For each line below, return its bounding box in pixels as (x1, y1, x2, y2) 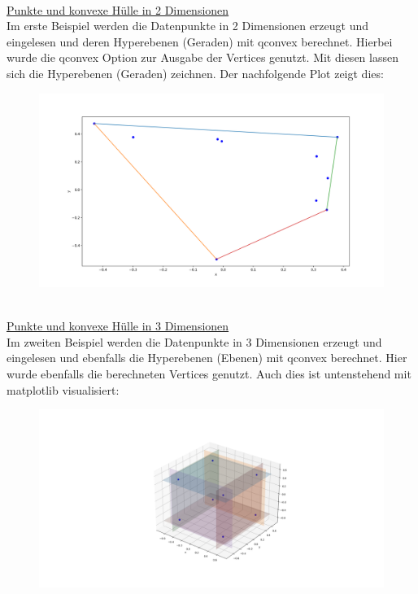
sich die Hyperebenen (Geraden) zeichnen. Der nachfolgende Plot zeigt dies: (7, 64, 384, 81)
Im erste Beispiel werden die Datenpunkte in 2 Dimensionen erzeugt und (7, 17, 369, 34)
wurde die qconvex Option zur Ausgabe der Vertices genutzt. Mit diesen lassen (7, 49, 398, 66)
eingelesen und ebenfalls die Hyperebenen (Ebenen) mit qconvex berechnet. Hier (7, 349, 407, 366)
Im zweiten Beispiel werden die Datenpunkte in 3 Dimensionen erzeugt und (7, 333, 382, 350)
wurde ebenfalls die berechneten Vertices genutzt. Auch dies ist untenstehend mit (7, 365, 411, 382)
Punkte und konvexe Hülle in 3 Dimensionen (7, 317, 229, 334)
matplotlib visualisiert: (7, 381, 120, 398)
